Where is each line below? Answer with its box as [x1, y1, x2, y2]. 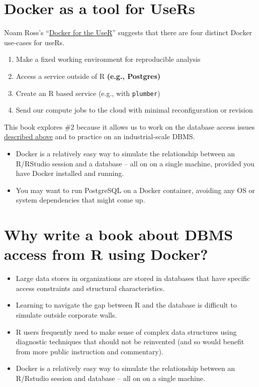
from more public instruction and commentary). [16, 346, 163, 356]
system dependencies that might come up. [16, 195, 145, 205]
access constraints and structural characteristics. [16, 282, 165, 293]
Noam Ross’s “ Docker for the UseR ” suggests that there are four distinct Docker [4, 27, 252, 38]
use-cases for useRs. [4, 37, 64, 47]
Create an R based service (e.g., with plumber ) [16, 87, 160, 98]
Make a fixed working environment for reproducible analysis [16, 54, 201, 64]
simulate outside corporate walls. [16, 310, 117, 320]
